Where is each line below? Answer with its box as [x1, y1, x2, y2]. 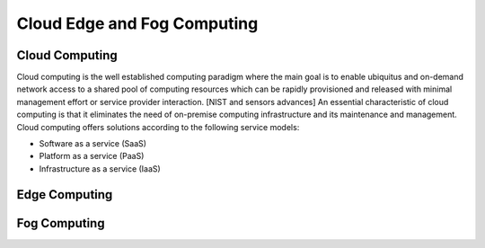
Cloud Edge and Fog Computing [16, 13, 259, 33]
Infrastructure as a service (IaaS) [39, 163, 161, 174]
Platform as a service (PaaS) [39, 151, 145, 162]
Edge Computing [16, 187, 113, 202]
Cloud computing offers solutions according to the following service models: [16, 121, 300, 132]
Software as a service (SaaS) [39, 138, 147, 149]
